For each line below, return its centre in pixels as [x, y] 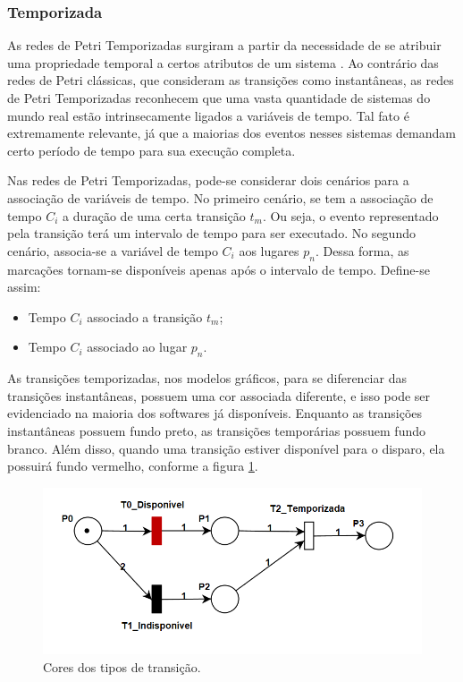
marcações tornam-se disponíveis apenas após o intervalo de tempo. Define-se [219, 269]
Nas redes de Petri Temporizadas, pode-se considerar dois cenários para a [208, 180]
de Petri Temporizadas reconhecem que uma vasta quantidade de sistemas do [219, 98]
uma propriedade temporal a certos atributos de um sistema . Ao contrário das [223, 62]
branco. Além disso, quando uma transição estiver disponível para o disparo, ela [226, 448]
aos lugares [269, 250]
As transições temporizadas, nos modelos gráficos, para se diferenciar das [207, 378]
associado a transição [145, 316]
